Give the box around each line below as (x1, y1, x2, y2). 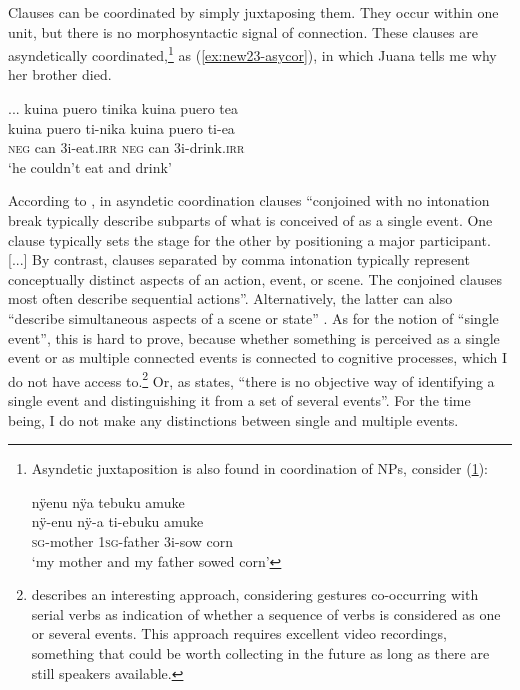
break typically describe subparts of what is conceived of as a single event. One (8, 210, 493, 230)
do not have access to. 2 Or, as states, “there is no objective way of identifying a (8, 367, 495, 391)
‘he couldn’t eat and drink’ (8, 156, 172, 177)
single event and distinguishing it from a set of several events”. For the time (8, 390, 471, 410)
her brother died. (8, 64, 112, 85)
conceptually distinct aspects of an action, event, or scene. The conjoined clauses (8, 268, 502, 289)
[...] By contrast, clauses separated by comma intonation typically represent (8, 249, 470, 270)
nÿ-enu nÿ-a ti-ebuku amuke (31, 511, 204, 532)
